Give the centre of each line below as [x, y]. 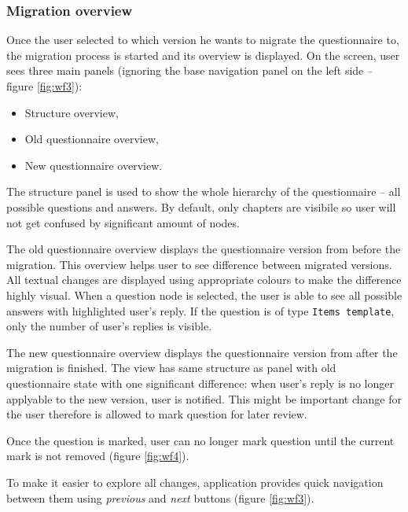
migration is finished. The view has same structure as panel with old [171, 368]
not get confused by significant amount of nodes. [123, 222]
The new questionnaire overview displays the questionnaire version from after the [202, 352]
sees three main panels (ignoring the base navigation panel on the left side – [189, 70]
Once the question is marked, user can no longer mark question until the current [200, 440]
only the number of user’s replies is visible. [109, 326]
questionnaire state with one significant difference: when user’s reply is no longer [200, 383]
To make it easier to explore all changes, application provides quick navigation [195, 482]
